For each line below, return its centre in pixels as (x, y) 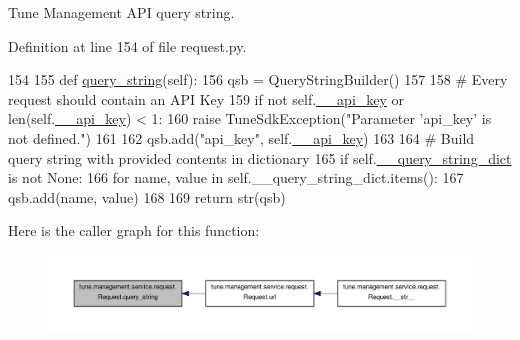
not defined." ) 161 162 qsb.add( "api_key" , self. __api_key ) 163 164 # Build (241, 137)
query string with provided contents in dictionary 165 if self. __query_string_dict (260, 157)
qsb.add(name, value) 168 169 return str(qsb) (147, 196)
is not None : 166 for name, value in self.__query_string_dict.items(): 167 (236, 177)
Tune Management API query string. (121, 12)
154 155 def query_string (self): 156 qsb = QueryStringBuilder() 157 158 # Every (258, 79)
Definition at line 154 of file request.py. (127, 45)
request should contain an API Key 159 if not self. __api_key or (206, 98)
